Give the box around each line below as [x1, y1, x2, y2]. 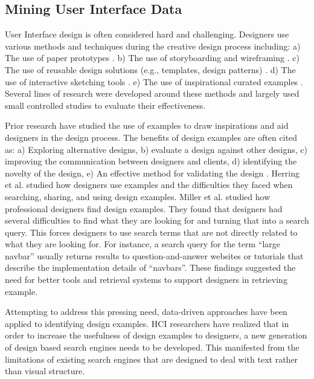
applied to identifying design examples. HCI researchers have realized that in [5, 317, 289, 329]
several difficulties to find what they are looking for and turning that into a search [5, 214, 309, 227]
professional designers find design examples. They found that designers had [5, 202, 283, 215]
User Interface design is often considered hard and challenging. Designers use [5, 28, 289, 40]
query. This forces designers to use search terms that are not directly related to [5, 225, 298, 238]
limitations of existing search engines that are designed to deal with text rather [5, 352, 298, 365]
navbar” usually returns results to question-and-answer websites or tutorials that [5, 249, 304, 262]
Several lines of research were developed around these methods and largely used [5, 87, 300, 100]
